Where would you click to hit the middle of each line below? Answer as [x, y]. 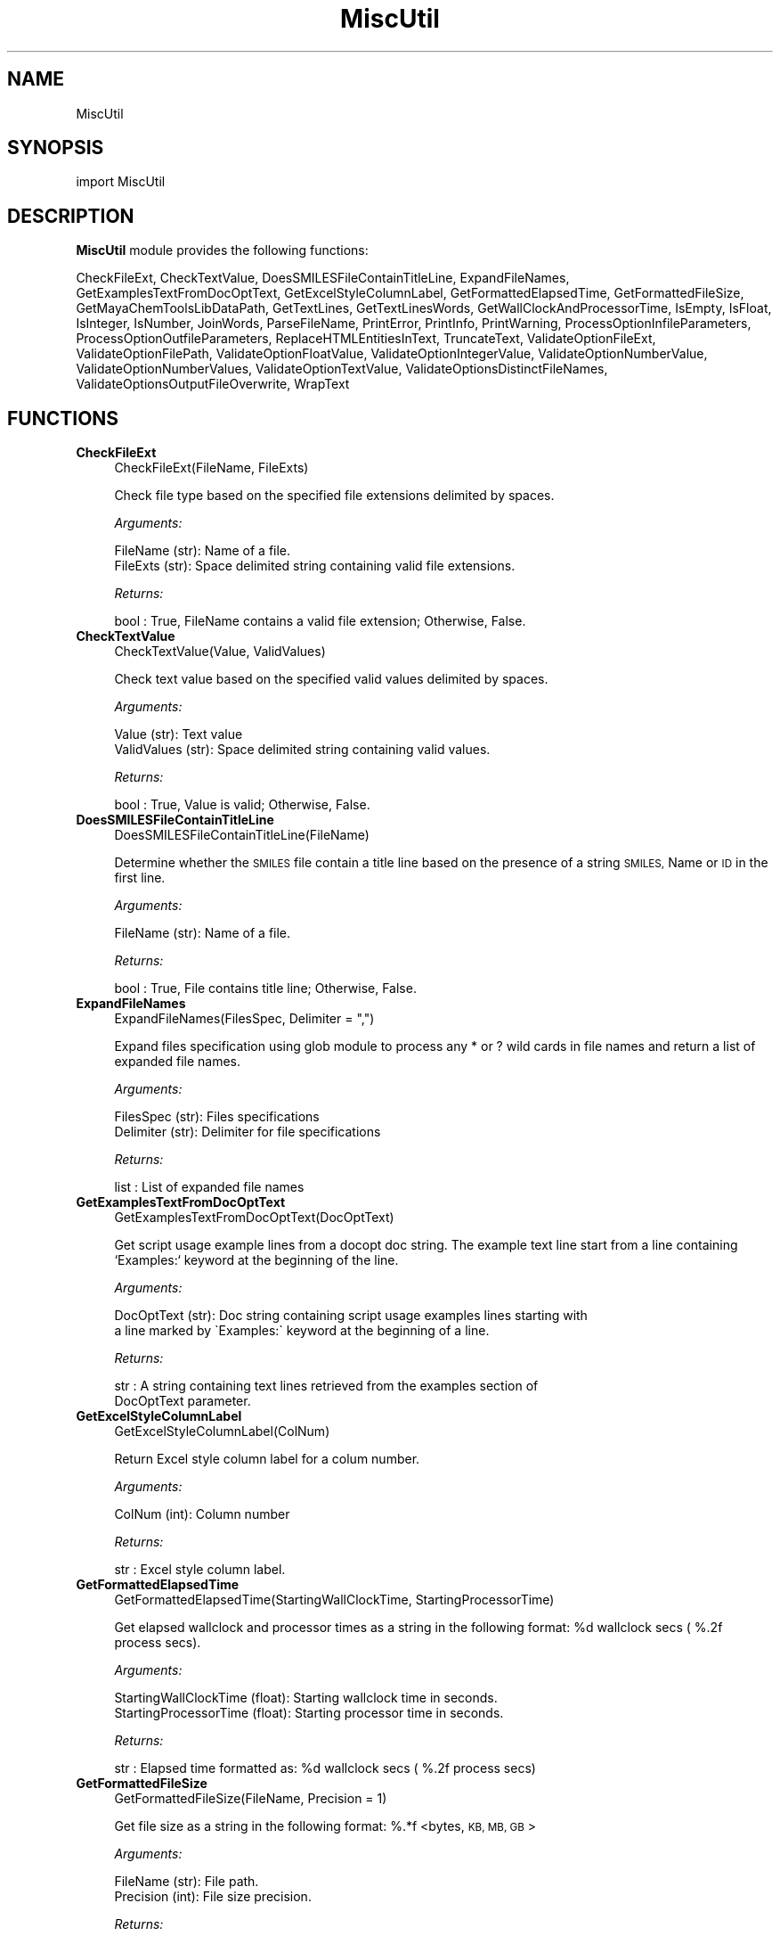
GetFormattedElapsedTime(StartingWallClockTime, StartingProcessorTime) [334, 1600]
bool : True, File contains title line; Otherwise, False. [265, 989]
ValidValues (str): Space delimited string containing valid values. [302, 750]
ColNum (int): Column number [202, 1514]
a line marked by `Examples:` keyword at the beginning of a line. [302, 1331]
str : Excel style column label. [200, 1570]
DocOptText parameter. [183, 1401]
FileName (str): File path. [187, 1882]
